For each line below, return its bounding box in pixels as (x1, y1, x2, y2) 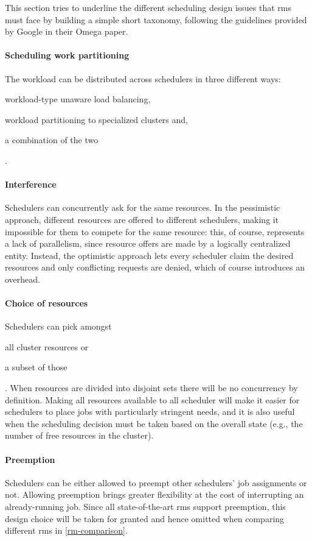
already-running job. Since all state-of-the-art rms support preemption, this (5, 500, 286, 513)
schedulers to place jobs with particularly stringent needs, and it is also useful (5, 405, 295, 418)
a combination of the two (5, 133, 99, 146)
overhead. (5, 272, 40, 285)
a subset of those (5, 361, 68, 373)
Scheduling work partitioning (5, 49, 130, 62)
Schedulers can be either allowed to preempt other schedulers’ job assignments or (5, 476, 307, 489)
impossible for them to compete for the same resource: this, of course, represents (5, 225, 305, 238)
